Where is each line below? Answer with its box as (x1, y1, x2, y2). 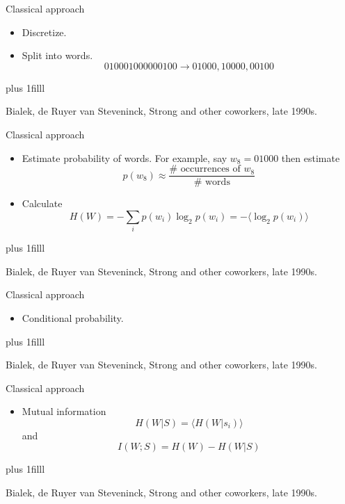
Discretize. (22, 24, 67, 39)
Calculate (22, 196, 63, 211)
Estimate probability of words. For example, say (22, 150, 227, 165)
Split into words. (22, 48, 93, 63)
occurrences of (180, 164, 241, 174)
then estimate (281, 150, 340, 165)
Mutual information (22, 404, 106, 418)
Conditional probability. (22, 310, 124, 325)
